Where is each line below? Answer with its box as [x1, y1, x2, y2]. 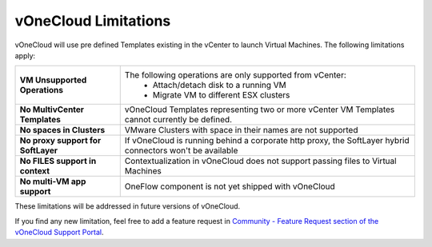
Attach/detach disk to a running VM [152, 80, 287, 91]
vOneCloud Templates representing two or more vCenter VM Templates [124, 104, 395, 115]
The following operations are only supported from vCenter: [124, 70, 347, 81]
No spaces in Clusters [19, 125, 106, 136]
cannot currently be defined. [124, 114, 232, 125]
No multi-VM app [19, 176, 86, 187]
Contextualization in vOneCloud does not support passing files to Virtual [124, 156, 397, 167]
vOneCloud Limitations [14, 12, 171, 30]
